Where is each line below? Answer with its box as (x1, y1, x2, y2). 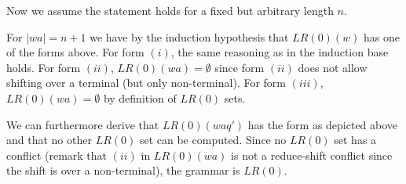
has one (364, 28, 400, 45)
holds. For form (6, 59, 81, 75)
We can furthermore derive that (6, 116, 159, 132)
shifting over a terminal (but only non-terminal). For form (6, 74, 286, 91)
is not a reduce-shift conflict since (231, 146, 393, 163)
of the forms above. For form (6, 44, 144, 60)
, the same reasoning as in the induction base (170, 44, 389, 60)
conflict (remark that (6, 146, 108, 163)
